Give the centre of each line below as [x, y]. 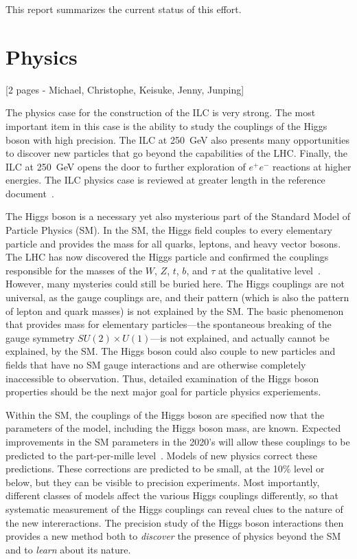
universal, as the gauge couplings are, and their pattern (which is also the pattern [177, 297]
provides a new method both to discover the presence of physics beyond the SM [173, 536]
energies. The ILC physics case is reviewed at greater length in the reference [165, 180]
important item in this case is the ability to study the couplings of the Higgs [166, 125]
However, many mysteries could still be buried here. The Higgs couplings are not [175, 284]
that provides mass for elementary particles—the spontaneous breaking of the [169, 324]
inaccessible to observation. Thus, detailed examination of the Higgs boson [162, 378]
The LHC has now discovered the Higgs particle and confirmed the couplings [167, 257]
